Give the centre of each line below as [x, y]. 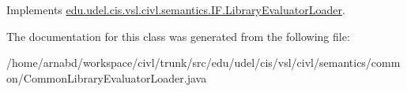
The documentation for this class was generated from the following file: [178, 36]
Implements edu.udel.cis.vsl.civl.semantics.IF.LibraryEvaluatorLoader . [176, 9]
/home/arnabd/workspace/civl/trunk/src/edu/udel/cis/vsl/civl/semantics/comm [203, 63]
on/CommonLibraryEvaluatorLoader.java [107, 77]
